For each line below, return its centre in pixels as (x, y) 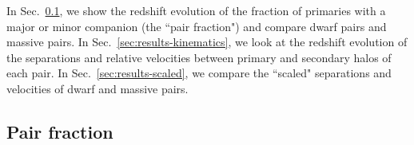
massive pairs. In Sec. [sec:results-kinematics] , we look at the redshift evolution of (207, 42)
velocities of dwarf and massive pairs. (98, 88)
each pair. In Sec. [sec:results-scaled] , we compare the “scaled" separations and (199, 73)
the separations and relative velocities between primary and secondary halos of (199, 57)
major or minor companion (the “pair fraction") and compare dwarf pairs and (197, 26)
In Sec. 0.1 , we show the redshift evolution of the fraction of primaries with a (196, 10)
